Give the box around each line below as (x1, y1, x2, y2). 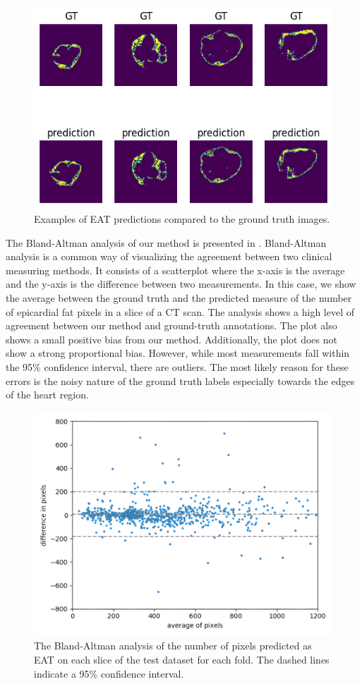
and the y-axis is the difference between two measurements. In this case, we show (6, 276, 356, 291)
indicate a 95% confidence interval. (34, 666, 184, 680)
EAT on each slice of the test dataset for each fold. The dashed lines (34, 652, 330, 666)
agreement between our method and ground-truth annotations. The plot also (6, 318, 337, 333)
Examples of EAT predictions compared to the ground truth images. (34, 212, 330, 226)
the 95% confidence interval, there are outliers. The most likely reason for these (6, 359, 349, 374)
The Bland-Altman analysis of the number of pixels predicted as (34, 638, 312, 653)
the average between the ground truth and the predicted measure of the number (6, 290, 352, 305)
